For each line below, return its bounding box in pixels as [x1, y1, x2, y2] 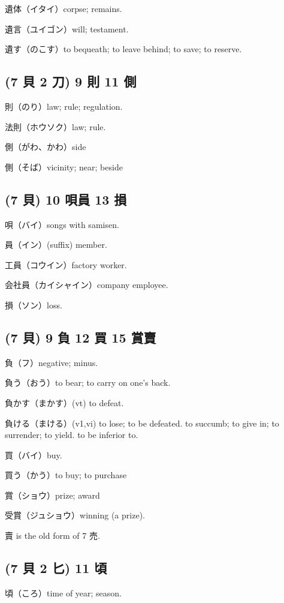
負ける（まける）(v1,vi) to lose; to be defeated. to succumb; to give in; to [5, 416, 279, 429]
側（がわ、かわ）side [5, 140, 86, 153]
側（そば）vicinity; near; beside [5, 160, 123, 173]
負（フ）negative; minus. [5, 356, 98, 368]
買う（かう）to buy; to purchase [5, 469, 127, 481]
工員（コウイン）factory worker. [5, 258, 127, 271]
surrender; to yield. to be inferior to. [5, 428, 138, 441]
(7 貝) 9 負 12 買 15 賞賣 [5, 328, 156, 346]
